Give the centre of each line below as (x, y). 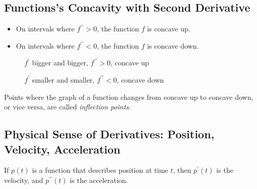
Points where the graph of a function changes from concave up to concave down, (129, 97)
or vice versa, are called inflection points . (67, 107)
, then (182, 170)
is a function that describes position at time (100, 170)
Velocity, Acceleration (62, 149)
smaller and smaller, (63, 79)
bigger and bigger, (60, 63)
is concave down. (173, 45)
